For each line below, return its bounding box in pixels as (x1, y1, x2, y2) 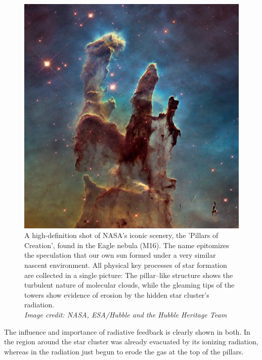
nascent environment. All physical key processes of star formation (24, 259, 227, 270)
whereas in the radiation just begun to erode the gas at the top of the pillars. (4, 346, 244, 356)
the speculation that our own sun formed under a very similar (24, 250, 216, 260)
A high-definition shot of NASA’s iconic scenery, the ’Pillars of (24, 230, 219, 241)
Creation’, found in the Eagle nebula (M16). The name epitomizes (24, 239, 229, 250)
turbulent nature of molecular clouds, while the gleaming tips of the (24, 279, 235, 290)
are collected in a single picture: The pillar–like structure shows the (24, 269, 233, 280)
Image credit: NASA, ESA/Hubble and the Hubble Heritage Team (24, 309, 227, 319)
